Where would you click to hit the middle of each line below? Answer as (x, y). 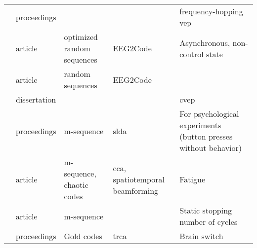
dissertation (36, 99)
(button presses (206, 136)
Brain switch (201, 236)
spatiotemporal (139, 179)
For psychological (209, 114)
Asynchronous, (205, 42)
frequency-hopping (211, 11)
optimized (81, 37)
